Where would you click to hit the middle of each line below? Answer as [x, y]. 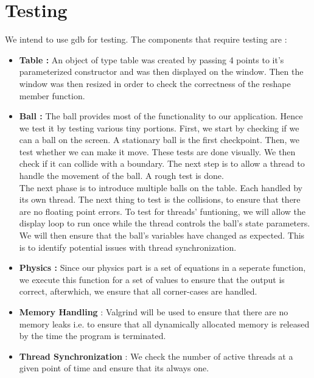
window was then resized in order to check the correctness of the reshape [155, 83]
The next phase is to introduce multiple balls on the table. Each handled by [161, 187]
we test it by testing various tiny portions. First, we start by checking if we [159, 128]
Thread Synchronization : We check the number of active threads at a [156, 356]
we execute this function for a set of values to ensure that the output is [152, 279]
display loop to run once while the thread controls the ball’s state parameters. [165, 223]
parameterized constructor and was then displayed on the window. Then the [161, 72]
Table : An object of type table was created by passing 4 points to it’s [152, 59]
